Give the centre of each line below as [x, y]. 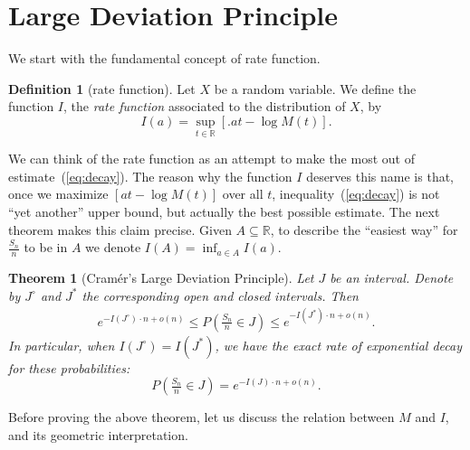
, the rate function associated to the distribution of [205, 106]
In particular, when [62, 345]
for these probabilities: [69, 367]
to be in [46, 247]
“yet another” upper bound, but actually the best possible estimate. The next [224, 211]
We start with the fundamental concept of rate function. [164, 58]
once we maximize [58, 194]
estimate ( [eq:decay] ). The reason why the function [150, 176]
